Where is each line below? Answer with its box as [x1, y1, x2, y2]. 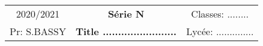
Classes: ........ [191, 7, 249, 21]
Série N [107, 7, 145, 21]
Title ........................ [75, 24, 177, 38]
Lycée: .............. [186, 24, 254, 38]
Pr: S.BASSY [10, 24, 66, 38]
